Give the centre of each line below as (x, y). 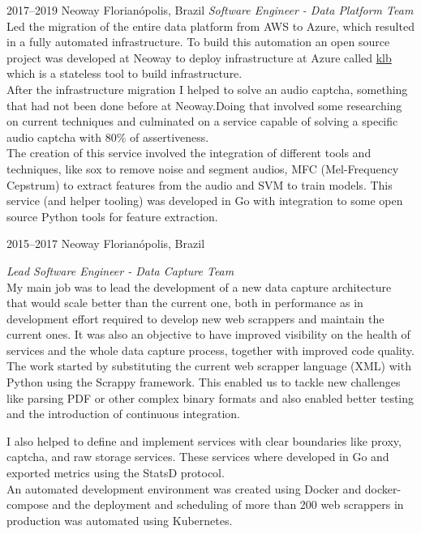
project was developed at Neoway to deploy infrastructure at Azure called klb (199, 57)
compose (28, 504)
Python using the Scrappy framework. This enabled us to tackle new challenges (204, 382)
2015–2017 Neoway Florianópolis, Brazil (106, 244)
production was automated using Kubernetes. (120, 520)
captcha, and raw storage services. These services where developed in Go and (198, 457)
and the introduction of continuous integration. (123, 414)
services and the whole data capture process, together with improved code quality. (210, 350)
